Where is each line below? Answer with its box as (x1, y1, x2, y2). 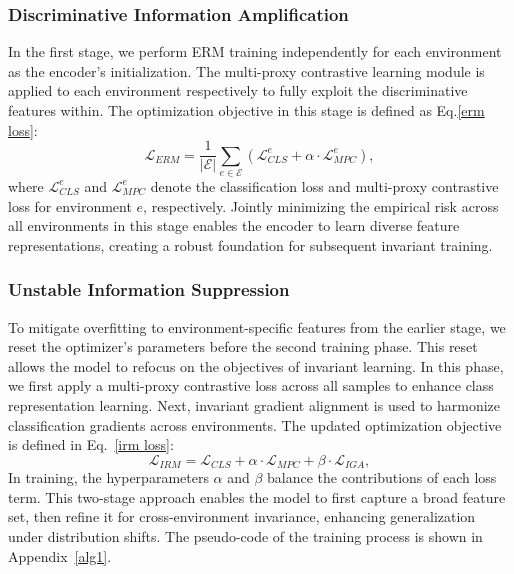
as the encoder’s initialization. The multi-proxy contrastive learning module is (8, 60, 485, 81)
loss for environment (8, 195, 132, 216)
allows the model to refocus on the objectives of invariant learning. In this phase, (8, 355, 504, 376)
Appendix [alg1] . (8, 545, 112, 566)
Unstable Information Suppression (8, 277, 290, 302)
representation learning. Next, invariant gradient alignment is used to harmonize (8, 394, 501, 415)
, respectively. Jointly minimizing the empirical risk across (143, 195, 499, 216)
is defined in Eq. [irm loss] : (8, 434, 174, 455)
